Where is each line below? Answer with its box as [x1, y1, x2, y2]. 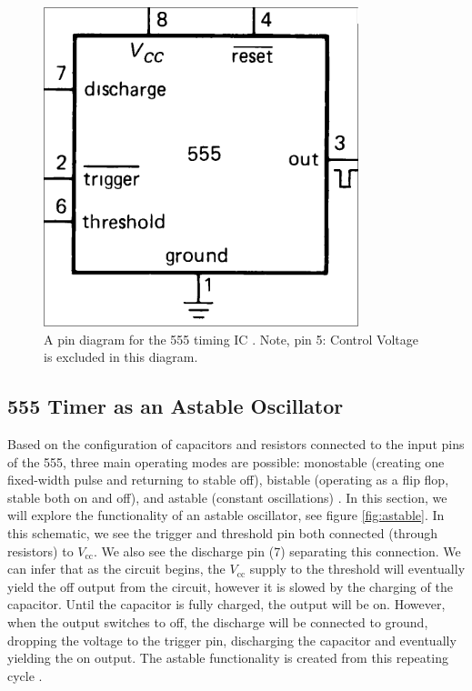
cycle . [7, 666, 43, 685]
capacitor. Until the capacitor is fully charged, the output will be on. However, [7, 595, 446, 614]
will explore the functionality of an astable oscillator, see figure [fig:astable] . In [7, 506, 445, 525]
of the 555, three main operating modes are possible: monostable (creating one [7, 452, 445, 471]
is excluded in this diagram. [44, 347, 198, 366]
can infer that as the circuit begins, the [7, 559, 226, 578]
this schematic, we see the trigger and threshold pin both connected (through [7, 523, 437, 542]
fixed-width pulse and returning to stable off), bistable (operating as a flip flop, [7, 470, 449, 489]
